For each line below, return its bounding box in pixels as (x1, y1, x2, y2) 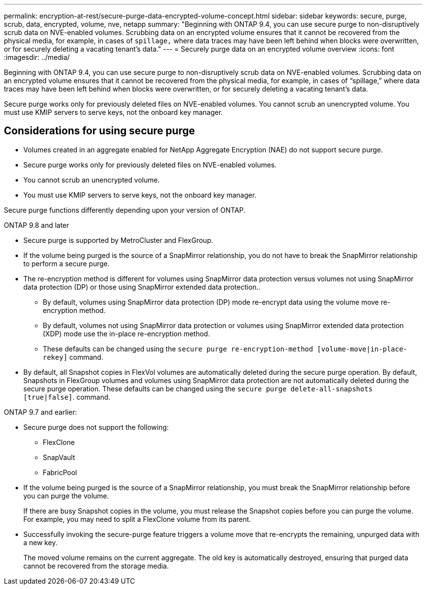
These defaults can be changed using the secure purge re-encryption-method (43, 344, 313, 353)
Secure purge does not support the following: (23, 423, 169, 431)
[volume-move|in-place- (317, 345, 408, 353)
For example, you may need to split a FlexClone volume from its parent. (23, 515, 251, 523)
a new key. (23, 538, 57, 547)
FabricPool (43, 468, 77, 477)
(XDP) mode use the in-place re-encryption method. (43, 329, 210, 338)
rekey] (43, 353, 68, 361)
